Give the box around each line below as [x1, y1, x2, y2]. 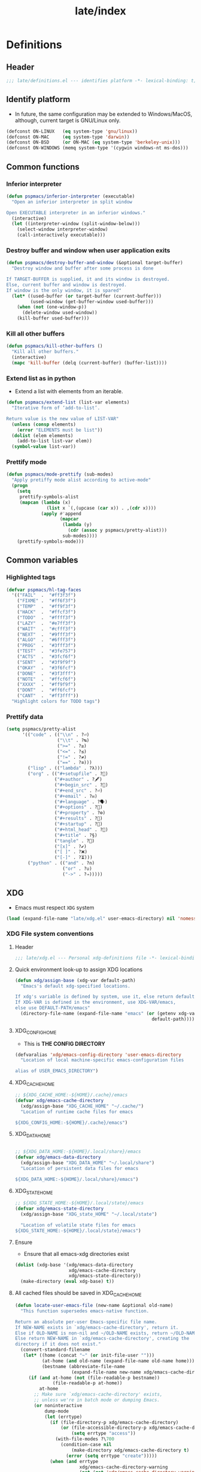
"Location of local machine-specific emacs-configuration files [20, 1057, 184, 1063]
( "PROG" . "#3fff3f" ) [17, 642, 77, 649]
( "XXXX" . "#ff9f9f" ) [17, 681, 77, 688]
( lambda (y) [62, 522, 93, 528]
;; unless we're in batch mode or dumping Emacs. [33, 1397, 160, 1403]
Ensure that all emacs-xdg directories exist [23, 1250, 130, 1257]
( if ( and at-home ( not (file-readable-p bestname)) [28, 1375, 160, 1381]
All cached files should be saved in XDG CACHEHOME [14, 1290, 142, 1298]
